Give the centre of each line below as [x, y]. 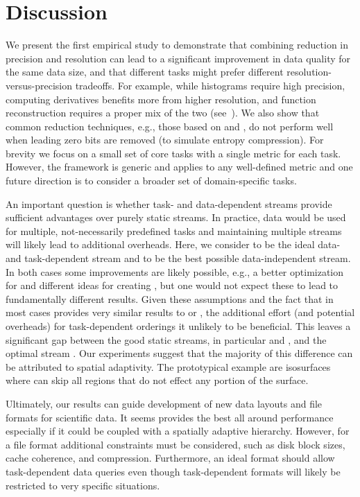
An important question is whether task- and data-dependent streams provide [169, 203]
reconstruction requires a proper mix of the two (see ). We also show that [163, 113]
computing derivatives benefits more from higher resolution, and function [161, 99]
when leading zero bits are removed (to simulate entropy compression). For [165, 140]
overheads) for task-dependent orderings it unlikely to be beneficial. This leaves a [178, 326]
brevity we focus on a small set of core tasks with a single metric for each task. [173, 153]
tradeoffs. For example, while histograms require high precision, [210, 85]
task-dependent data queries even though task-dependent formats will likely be [173, 471]
